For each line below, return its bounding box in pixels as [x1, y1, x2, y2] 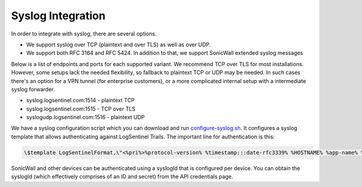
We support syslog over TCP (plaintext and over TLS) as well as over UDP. [26, 41, 211, 48]
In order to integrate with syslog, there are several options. [11, 30, 157, 37]
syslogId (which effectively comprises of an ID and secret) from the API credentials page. [11, 173, 233, 180]
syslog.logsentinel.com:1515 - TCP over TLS [26, 105, 136, 112]
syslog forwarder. [11, 85, 56, 93]
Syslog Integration [11, 9, 106, 22]
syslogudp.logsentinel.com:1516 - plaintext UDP [26, 114, 145, 121]
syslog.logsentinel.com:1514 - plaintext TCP [26, 97, 135, 104]
